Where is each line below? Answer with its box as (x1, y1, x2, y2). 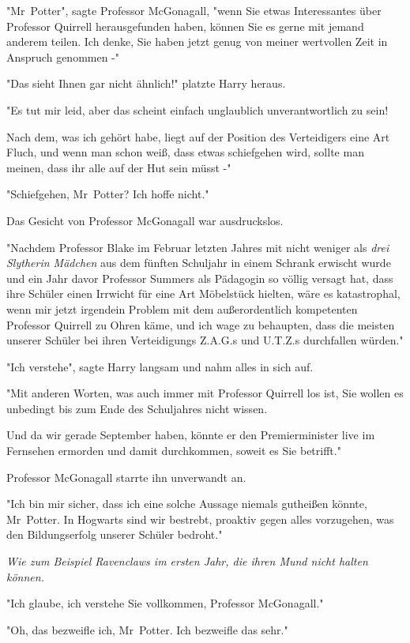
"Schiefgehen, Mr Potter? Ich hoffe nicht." (6, 186, 209, 202)
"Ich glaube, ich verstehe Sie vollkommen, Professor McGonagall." (6, 595, 324, 611)
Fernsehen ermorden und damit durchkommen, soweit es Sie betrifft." (6, 442, 341, 459)
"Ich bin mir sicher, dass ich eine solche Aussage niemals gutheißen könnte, (6, 495, 367, 512)
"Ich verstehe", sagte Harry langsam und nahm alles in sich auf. (6, 358, 314, 374)
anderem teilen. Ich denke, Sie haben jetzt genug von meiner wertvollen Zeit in (6, 33, 388, 50)
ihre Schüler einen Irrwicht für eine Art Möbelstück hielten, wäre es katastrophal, (6, 285, 401, 302)
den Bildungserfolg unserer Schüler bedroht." (6, 526, 223, 543)
